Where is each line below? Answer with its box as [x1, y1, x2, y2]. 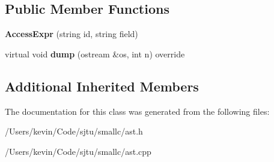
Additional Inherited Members [5, 77, 199, 95]
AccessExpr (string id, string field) [5, 27, 138, 40]
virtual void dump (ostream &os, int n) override [5, 47, 185, 60]
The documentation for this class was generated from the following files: [5, 105, 270, 117]
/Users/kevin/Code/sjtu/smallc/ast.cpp [5, 145, 151, 157]
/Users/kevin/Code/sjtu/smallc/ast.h [5, 125, 143, 137]
